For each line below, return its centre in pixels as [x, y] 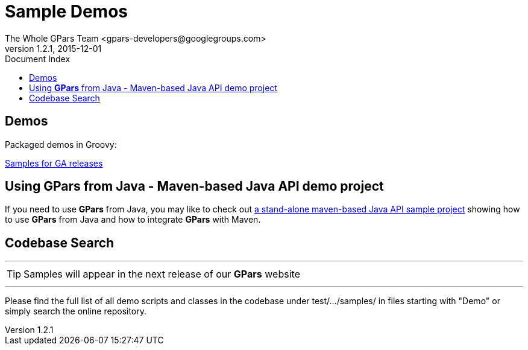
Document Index [38, 59]
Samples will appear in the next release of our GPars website [162, 274]
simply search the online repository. [76, 311]
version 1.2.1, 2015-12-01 [53, 48]
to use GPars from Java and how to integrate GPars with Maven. [133, 220]
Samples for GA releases [54, 163]
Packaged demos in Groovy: [61, 144]
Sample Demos [66, 11]
